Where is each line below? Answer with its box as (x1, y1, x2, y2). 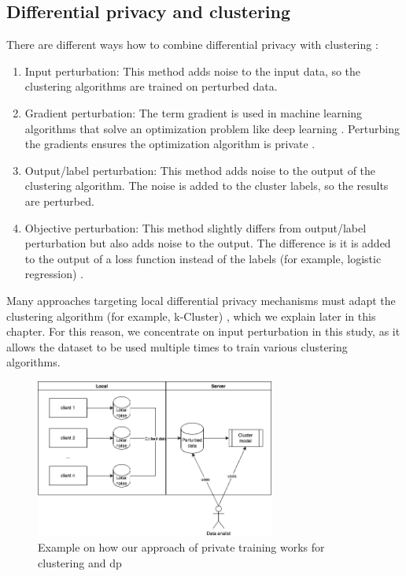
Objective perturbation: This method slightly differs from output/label (24, 219, 367, 236)
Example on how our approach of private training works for (38, 539, 325, 556)
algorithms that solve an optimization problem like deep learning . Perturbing (24, 120, 400, 136)
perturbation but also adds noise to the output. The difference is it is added (24, 235, 391, 251)
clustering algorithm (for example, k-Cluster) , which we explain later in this (6, 307, 376, 324)
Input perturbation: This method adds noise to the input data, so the (24, 62, 361, 79)
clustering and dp (38, 554, 122, 570)
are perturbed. (24, 192, 94, 209)
